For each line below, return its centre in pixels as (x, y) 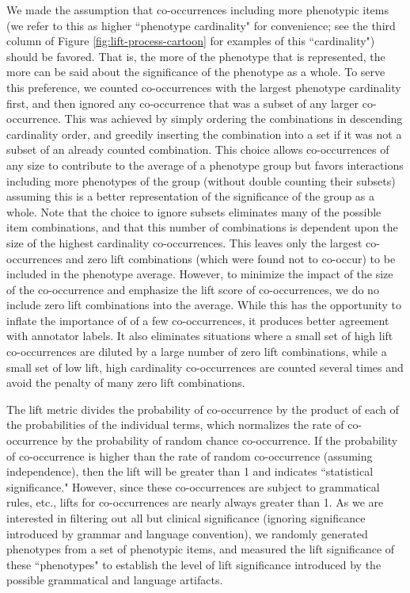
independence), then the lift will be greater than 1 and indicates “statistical (190, 471)
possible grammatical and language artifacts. (115, 580)
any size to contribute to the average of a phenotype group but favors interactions (205, 165)
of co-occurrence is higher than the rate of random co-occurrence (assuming (190, 455)
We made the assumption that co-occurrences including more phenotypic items (198, 10)
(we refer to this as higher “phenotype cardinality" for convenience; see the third (201, 25)
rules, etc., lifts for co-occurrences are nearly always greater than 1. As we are (195, 502)
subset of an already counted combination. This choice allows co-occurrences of (198, 149)
